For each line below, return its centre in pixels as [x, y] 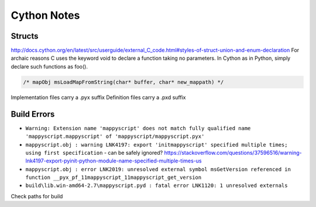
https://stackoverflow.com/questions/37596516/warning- [233, 152]
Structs [25, 36]
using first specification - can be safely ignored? [94, 152]
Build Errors [33, 114]
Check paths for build [37, 196]
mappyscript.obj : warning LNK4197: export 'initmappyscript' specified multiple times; [157, 145]
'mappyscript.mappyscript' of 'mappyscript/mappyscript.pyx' [115, 137]
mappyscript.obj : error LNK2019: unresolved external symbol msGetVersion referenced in [158, 169]
